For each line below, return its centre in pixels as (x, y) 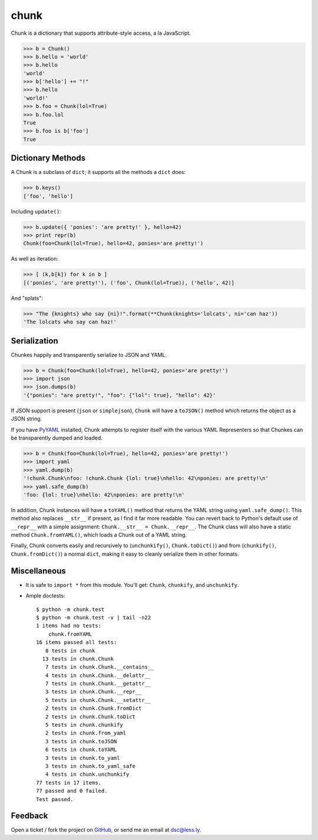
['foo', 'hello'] (48, 196)
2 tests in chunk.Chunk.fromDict (93, 708)
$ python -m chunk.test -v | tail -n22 (94, 617)
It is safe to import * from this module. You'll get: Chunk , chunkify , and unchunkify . (132, 585)
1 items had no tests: (69, 626)
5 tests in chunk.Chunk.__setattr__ (98, 700)
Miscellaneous (38, 571)
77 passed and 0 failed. (72, 791)
